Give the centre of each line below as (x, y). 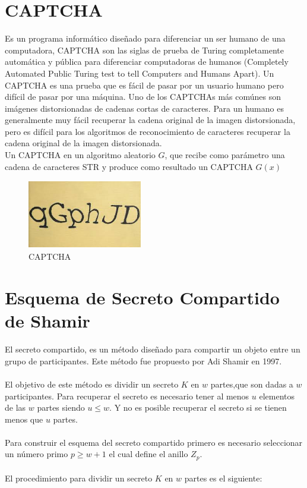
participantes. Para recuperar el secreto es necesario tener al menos (127, 396)
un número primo (37, 454)
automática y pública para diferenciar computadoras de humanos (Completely (147, 62)
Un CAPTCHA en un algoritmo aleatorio (80, 155)
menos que (24, 419)
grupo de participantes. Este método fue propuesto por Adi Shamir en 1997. (143, 361)
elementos (277, 396)
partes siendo (61, 407)
